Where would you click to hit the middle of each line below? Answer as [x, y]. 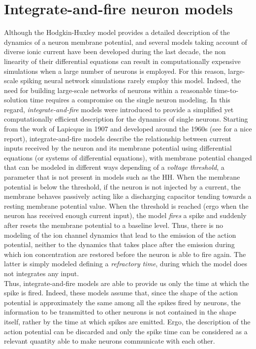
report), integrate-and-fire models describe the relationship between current [118, 138]
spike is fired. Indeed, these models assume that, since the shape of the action [121, 293]
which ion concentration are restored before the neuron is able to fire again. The [125, 254]
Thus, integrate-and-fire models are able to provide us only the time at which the [127, 283]
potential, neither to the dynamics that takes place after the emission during [119, 244]
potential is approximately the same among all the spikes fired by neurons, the [122, 302]
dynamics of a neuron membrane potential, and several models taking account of [126, 42]
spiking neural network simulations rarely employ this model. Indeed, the [131, 80]
